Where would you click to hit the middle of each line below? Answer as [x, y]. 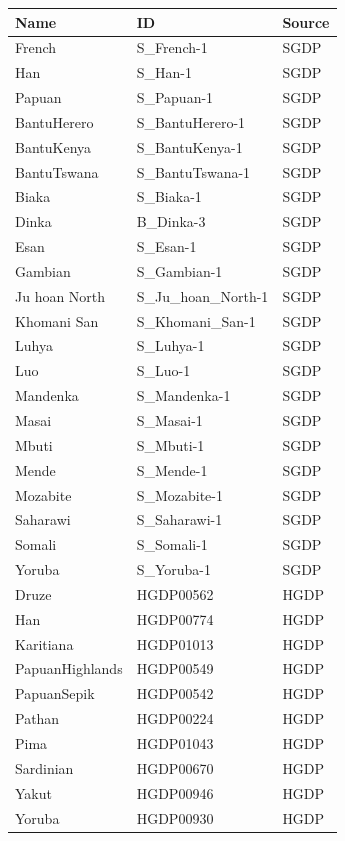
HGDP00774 [175, 618]
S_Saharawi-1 [179, 519]
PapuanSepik [55, 693]
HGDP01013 [175, 643]
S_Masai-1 [169, 420]
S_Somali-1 [172, 544]
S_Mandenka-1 [183, 395]
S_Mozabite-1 [179, 494]
